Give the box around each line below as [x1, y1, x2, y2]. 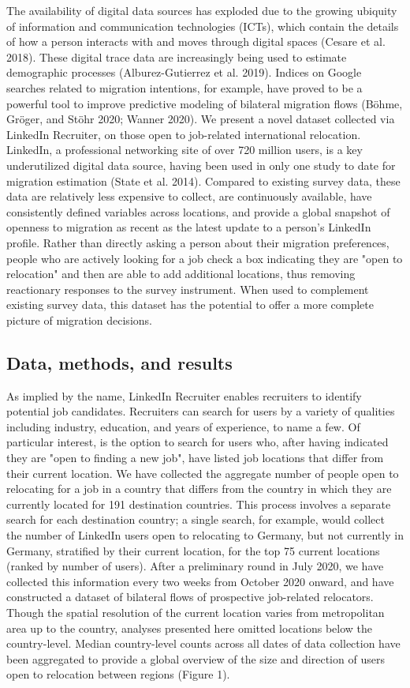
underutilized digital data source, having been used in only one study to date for [6, 156, 396, 173]
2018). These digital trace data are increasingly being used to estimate [6, 48, 347, 65]
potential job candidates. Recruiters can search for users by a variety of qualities [6, 403, 395, 419]
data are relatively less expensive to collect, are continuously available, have [6, 188, 372, 205]
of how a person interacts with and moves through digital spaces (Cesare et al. [6, 33, 386, 50]
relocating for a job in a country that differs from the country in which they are [6, 480, 392, 497]
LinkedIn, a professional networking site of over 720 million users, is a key [6, 141, 363, 158]
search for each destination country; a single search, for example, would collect [6, 511, 385, 528]
